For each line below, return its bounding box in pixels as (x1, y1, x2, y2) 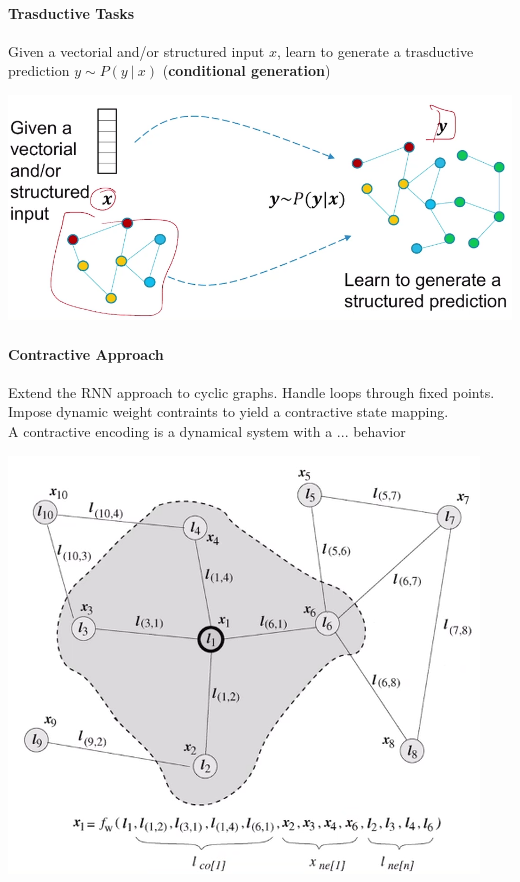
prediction (8, 60, 70, 81)
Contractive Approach (8, 343, 164, 364)
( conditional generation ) (162, 60, 331, 81)
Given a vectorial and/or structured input (8, 40, 265, 61)
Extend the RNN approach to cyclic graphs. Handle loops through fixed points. (8, 381, 495, 402)
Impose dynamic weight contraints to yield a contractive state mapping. (8, 401, 449, 422)
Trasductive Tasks (8, 2, 135, 23)
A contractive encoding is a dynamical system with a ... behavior (8, 420, 406, 441)
